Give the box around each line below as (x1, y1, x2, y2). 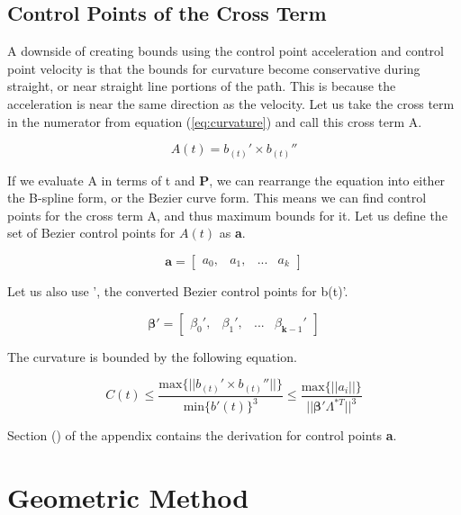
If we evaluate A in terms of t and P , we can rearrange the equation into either (7, 170, 446, 189)
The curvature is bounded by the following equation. (7, 347, 297, 366)
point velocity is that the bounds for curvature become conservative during (7, 59, 420, 77)
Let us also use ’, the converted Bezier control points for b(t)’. (7, 282, 348, 301)
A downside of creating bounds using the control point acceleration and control (7, 41, 444, 60)
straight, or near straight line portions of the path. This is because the (7, 77, 396, 95)
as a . (219, 223, 246, 242)
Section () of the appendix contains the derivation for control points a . (7, 426, 397, 445)
